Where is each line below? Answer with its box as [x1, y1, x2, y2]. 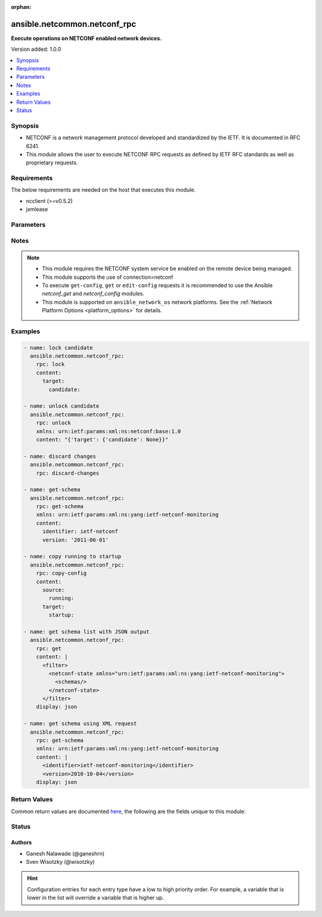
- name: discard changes [23, 453, 97, 460]
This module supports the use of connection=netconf [42, 273, 174, 281]
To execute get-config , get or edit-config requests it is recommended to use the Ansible [42, 281, 273, 289]
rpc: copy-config [36, 570, 87, 577]
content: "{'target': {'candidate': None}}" [36, 436, 169, 443]
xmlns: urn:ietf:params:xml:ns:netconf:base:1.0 [36, 427, 181, 435]
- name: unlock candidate [23, 403, 100, 410]
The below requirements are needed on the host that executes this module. [11, 186, 196, 193]
